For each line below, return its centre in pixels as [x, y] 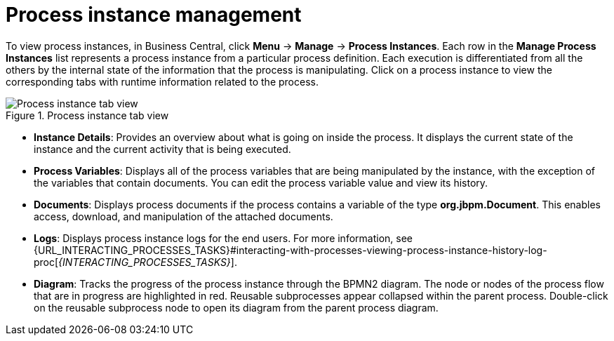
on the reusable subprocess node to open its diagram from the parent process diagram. [236, 307]
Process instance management [154, 15]
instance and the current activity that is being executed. [162, 149]
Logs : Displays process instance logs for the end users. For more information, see [223, 238]
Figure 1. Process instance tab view [87, 115]
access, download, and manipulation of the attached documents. [183, 216]
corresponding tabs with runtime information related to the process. [162, 81]
